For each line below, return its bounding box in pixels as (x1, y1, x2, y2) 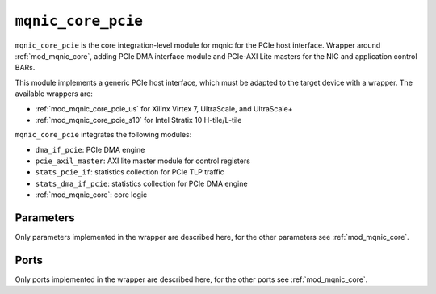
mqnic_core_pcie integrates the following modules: (15, 130, 192, 140)
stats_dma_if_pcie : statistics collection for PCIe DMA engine (35, 178, 248, 188)
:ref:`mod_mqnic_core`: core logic (35, 190, 148, 199)
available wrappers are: (15, 89, 93, 99)
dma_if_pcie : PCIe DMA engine (35, 145, 145, 154)
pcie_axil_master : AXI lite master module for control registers (35, 156, 250, 166)
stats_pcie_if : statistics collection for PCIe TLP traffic (35, 167, 225, 177)
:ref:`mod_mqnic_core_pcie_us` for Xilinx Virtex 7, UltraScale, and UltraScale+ (35, 103, 293, 113)
